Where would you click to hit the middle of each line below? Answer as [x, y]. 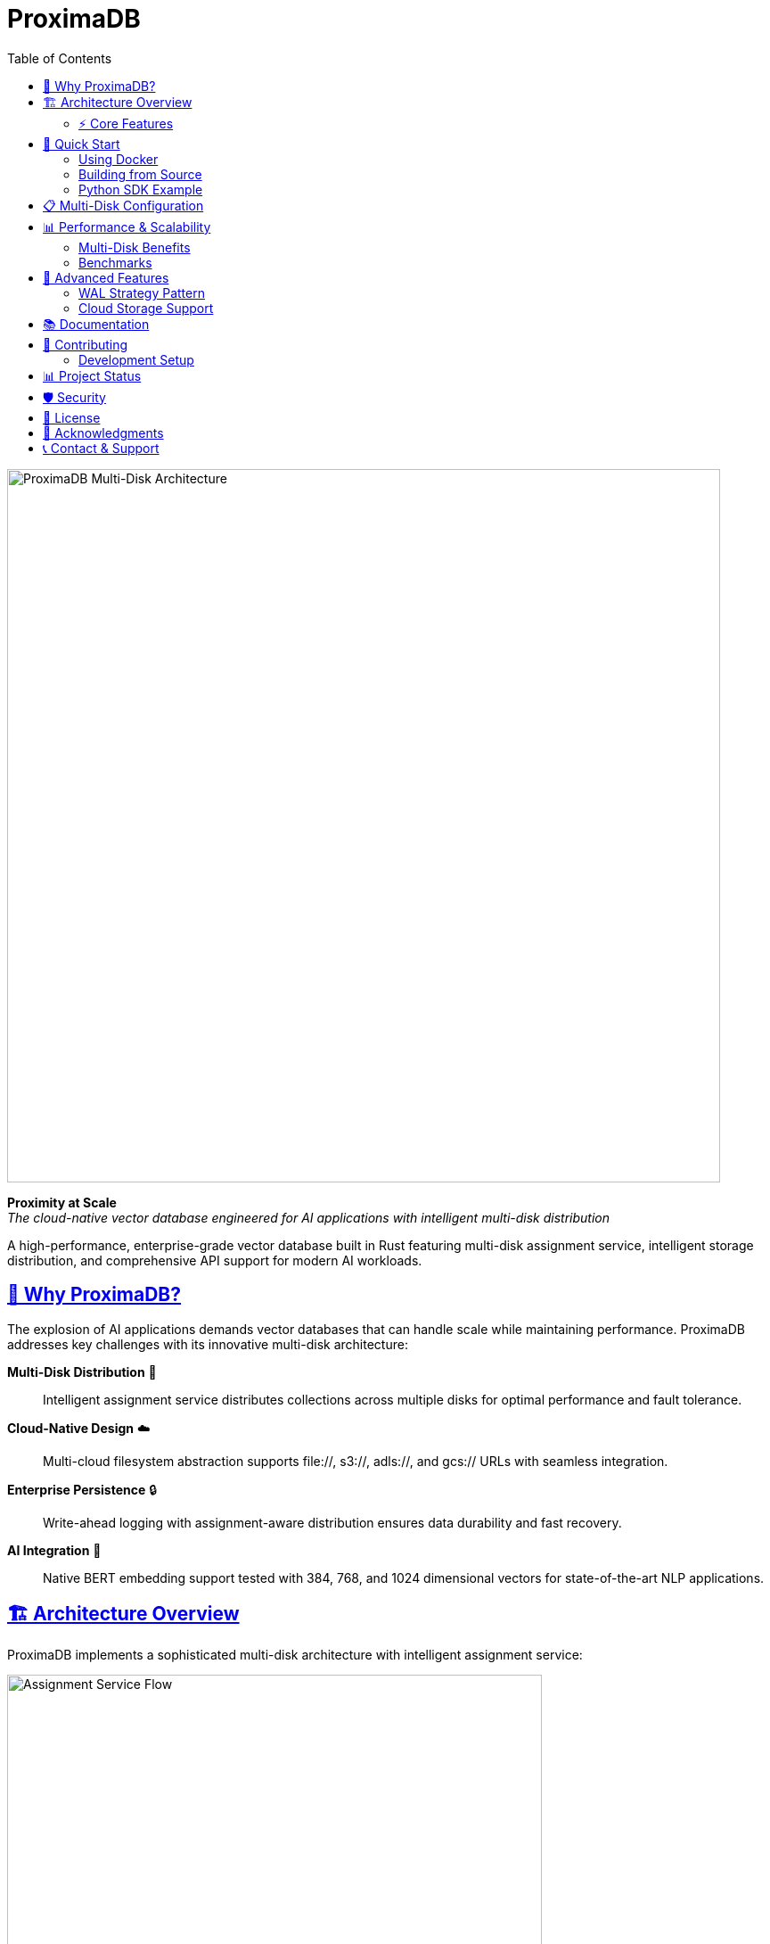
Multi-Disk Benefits [135, 247]
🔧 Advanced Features [106, 277]
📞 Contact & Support [101, 448]
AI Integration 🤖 [54, 1550]
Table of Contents [60, 58]
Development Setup [136, 359]
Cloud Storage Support [146, 308]
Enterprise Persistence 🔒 [82, 1489]
